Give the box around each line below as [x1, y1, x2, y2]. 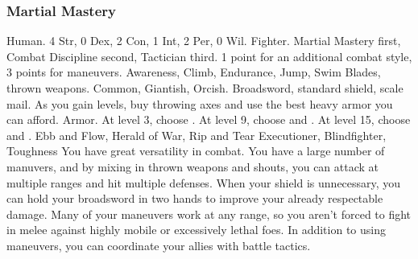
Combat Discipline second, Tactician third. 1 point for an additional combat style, [6, 47, 412, 64]
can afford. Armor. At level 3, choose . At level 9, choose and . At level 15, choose [6, 111, 411, 128]
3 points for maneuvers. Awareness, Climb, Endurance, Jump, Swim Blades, [6, 64, 381, 80]
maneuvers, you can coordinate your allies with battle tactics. [6, 236, 311, 253]
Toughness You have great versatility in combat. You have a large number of [6, 142, 385, 159]
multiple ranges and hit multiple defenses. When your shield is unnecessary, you [6, 174, 401, 191]
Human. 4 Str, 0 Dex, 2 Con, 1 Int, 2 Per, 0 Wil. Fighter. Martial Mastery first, [6, 32, 401, 49]
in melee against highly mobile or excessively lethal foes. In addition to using [6, 221, 386, 238]
